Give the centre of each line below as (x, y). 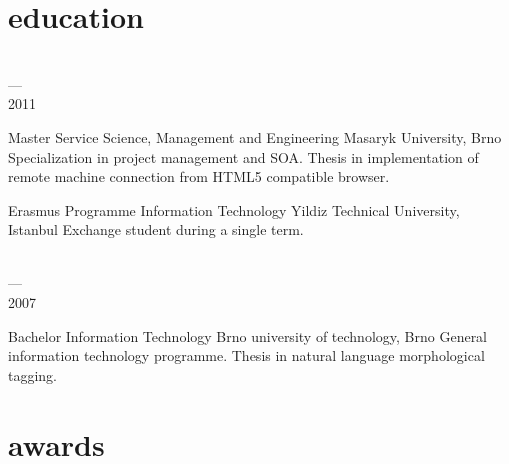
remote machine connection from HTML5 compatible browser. (199, 176)
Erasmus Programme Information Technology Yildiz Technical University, (234, 209)
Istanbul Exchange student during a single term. (156, 229)
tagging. (33, 374)
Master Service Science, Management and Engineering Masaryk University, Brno (255, 136)
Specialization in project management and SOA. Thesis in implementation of (243, 156)
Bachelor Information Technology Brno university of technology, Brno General (248, 335)
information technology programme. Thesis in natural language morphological (246, 355)
